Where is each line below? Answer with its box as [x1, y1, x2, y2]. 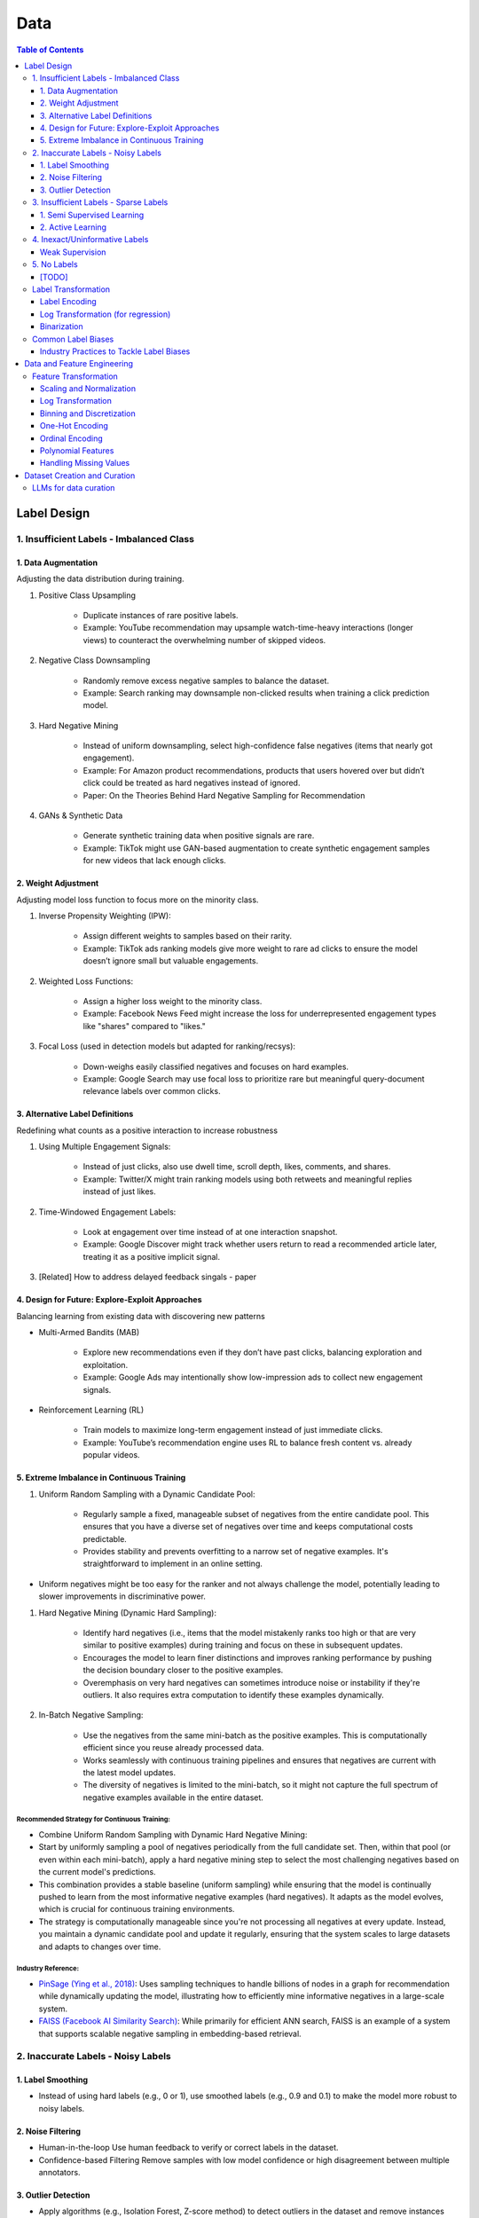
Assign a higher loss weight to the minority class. [82, 995, 263, 1006]
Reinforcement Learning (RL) [38, 1404, 145, 1415]
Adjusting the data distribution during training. [16, 573, 185, 585]
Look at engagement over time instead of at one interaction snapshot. [82, 1227, 338, 1238]
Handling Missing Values [40, 458, 130, 468]
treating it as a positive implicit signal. [82, 1251, 221, 1262]
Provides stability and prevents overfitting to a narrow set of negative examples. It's [82, 1546, 389, 1557]
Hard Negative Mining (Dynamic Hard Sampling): [38, 1607, 217, 1618]
